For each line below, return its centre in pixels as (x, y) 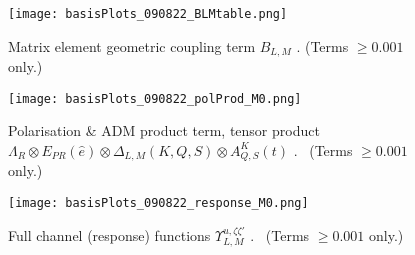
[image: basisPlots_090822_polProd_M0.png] (155, 98)
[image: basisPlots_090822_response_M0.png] (158, 203)
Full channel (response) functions (109, 234)
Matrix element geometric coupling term (132, 45)
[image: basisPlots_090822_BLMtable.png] (148, 14)
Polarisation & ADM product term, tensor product (164, 130)
